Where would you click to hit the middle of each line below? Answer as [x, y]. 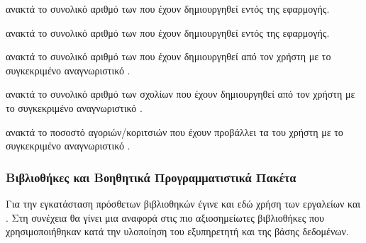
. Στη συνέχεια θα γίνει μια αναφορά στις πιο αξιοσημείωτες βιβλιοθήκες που [165, 217]
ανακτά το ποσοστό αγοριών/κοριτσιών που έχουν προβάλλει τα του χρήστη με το [174, 131]
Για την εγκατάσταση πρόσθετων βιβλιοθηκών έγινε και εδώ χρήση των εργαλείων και [183, 203]
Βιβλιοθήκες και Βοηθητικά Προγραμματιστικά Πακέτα [151, 177]
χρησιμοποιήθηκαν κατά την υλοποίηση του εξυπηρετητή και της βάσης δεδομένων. [177, 231]
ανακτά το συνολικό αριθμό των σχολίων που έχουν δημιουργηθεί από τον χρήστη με [181, 94]
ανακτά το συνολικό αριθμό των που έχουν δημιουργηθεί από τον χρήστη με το [168, 56]
